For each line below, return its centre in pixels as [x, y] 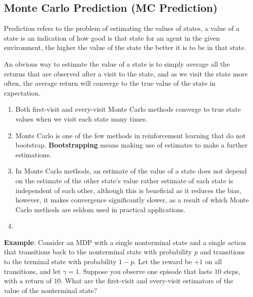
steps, [232, 271]
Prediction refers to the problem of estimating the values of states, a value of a [122, 28]
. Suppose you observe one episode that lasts [146, 271]
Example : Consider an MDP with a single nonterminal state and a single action [125, 242]
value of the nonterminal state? [51, 290]
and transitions [222, 252]
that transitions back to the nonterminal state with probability [98, 252]
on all [213, 261]
